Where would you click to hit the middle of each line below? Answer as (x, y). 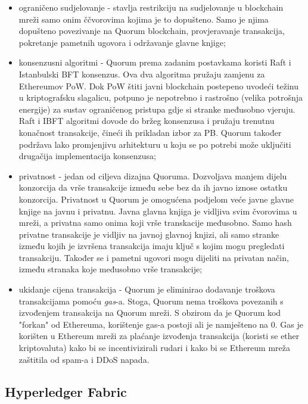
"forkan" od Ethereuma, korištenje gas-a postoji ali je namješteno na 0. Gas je (161, 324)
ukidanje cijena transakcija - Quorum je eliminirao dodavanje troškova (147, 289)
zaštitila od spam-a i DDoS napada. (84, 359)
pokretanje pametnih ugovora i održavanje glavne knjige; (122, 42)
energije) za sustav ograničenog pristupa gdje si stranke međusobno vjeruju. (157, 109)
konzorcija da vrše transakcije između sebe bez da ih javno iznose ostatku (153, 187)
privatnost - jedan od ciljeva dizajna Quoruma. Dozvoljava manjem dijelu (153, 175)
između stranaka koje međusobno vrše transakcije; (111, 269)
